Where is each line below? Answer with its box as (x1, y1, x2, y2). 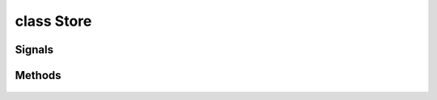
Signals (15, 43, 54, 56)
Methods (15, 69, 62, 82)
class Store (15, 12, 92, 30)
